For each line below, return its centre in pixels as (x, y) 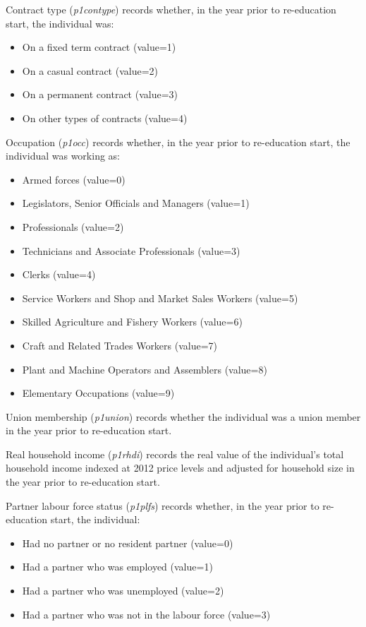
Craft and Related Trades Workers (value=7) (120, 345)
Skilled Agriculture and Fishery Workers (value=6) (132, 322)
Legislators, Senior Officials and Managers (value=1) (136, 203)
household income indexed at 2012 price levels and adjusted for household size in (180, 468)
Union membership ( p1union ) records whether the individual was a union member (183, 416)
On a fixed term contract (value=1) (99, 47)
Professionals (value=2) (73, 226)
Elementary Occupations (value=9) (98, 393)
